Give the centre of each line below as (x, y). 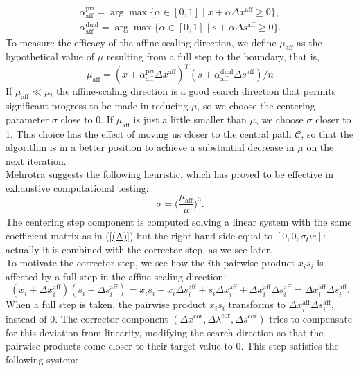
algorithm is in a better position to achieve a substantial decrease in (150, 147)
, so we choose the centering (256, 106)
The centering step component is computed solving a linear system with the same (179, 222)
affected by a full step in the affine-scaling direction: (116, 276)
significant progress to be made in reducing (97, 106)
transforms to (257, 304)
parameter (27, 119)
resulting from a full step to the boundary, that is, (213, 56)
